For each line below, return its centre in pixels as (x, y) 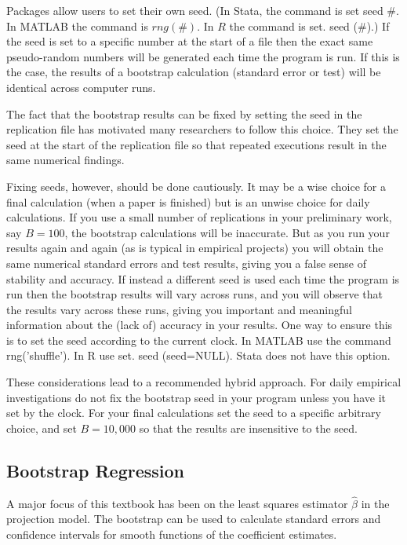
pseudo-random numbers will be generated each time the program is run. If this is (203, 56)
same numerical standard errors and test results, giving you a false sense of (187, 263)
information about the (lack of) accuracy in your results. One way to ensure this (200, 325)
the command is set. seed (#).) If (309, 26)
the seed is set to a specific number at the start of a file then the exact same (190, 41)
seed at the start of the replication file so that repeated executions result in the (196, 144)
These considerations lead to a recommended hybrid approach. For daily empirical (204, 382)
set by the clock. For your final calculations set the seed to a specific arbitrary (194, 413)
